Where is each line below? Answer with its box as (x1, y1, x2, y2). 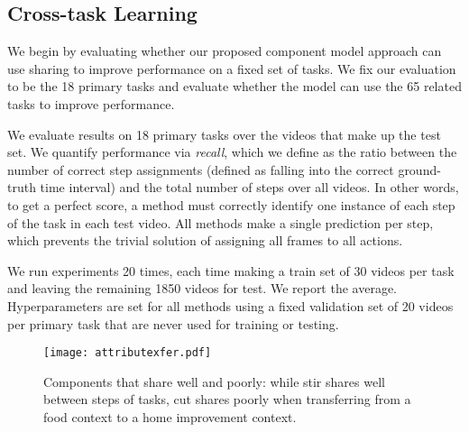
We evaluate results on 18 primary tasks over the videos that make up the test (7, 124, 441, 143)
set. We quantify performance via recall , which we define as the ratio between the (7, 142, 457, 161)
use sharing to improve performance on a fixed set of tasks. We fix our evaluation (7, 59, 456, 78)
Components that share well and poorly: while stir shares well (43, 372, 385, 391)
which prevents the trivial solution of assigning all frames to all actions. (7, 231, 403, 250)
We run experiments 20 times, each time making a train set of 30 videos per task (7, 261, 455, 280)
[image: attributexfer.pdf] (43, 346, 212, 360)
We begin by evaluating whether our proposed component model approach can (7, 41, 442, 60)
